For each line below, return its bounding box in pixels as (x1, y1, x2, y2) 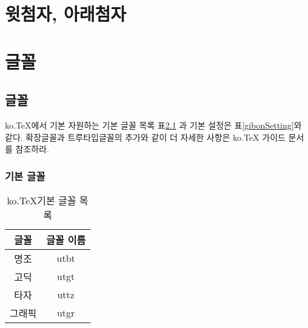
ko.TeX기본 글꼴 (7, 193, 76, 207)
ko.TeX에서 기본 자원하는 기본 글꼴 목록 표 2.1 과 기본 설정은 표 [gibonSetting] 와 (5, 118, 302, 131)
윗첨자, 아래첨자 (5, 1, 126, 26)
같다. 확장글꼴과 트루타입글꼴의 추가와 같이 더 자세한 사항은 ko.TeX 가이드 (5, 130, 286, 143)
